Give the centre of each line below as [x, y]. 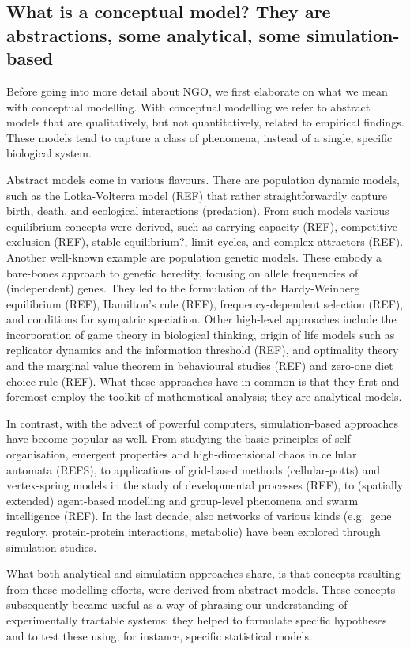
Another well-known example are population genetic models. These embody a [194, 257]
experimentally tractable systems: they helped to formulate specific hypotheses [197, 619]
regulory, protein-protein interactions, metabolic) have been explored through [194, 532]
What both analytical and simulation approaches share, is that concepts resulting [203, 574]
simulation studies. [52, 547]
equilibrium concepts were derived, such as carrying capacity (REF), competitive [202, 226]
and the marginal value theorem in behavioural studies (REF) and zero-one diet [200, 366]
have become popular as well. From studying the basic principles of [169, 438]
